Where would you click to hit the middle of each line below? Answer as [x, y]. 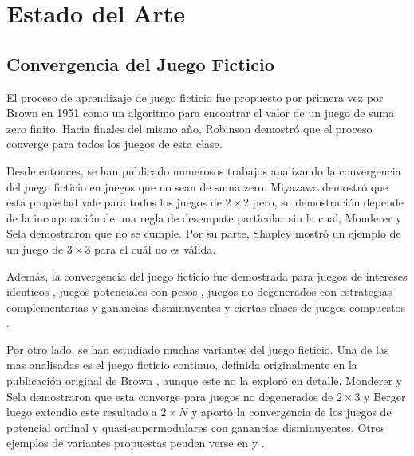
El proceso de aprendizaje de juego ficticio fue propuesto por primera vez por [195, 97]
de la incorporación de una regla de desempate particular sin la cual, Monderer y [204, 217]
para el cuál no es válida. [155, 248]
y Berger [385, 396]
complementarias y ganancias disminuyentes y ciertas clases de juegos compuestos [206, 307]
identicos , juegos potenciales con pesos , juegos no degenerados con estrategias [199, 291]
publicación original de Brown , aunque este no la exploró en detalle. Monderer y [204, 381]
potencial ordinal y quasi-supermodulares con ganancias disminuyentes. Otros [196, 427]
